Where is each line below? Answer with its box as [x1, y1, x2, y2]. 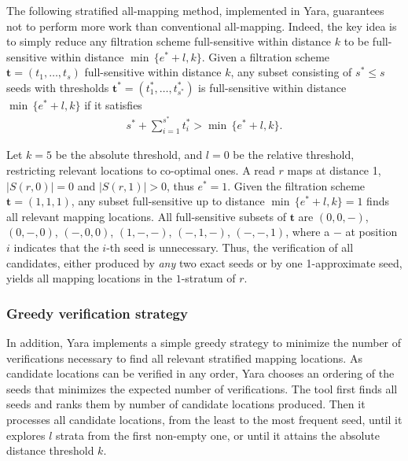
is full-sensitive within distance [198, 79, 347, 95]
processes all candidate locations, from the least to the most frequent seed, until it [6, 411, 402, 427]
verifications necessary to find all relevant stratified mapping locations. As [6, 349, 362, 366]
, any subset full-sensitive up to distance [71, 193, 265, 209]
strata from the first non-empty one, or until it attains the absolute [56, 426, 380, 443]
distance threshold [6, 442, 94, 459]
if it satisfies [84, 96, 142, 112]
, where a [285, 223, 330, 240]
